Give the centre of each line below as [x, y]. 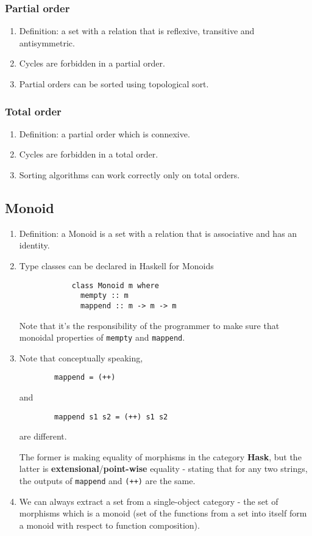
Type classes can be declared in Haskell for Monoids [116, 265]
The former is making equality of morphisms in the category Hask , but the [160, 456]
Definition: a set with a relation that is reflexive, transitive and [137, 31]
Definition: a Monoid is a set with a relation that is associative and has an [158, 233]
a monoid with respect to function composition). [109, 525]
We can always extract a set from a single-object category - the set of [149, 501]
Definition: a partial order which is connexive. [105, 133]
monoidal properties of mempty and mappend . [102, 337]
